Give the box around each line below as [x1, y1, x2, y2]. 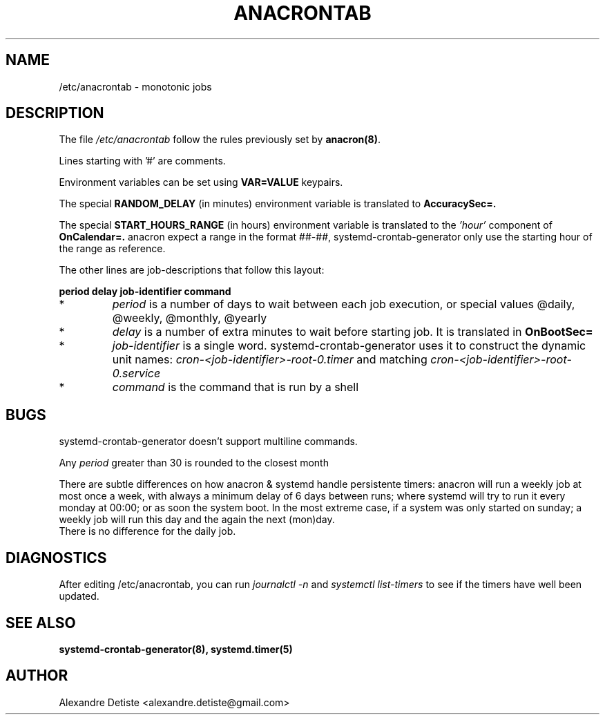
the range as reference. [59, 243, 166, 255]
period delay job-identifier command [59, 285, 231, 298]
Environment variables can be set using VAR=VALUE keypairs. [59, 176, 343, 189]
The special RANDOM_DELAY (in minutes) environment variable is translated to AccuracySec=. [59, 198, 497, 210]
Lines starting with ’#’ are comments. [59, 155, 226, 167]
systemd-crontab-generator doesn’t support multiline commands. [59, 435, 358, 448]
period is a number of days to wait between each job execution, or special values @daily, [112, 297, 575, 312]
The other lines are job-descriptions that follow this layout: [59, 264, 325, 276]
